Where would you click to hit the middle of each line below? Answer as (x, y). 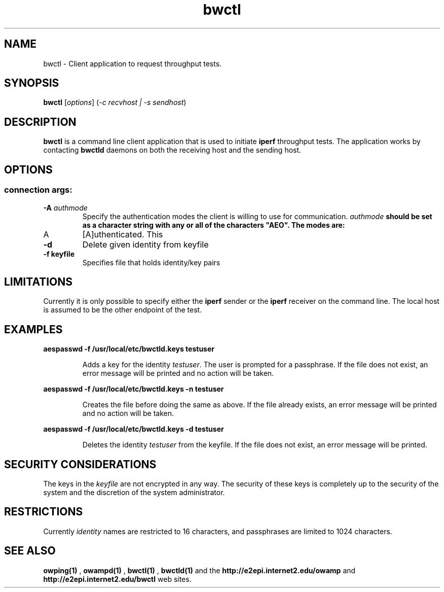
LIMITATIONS (39, 282)
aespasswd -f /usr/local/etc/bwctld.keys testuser (129, 349)
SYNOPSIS (32, 83)
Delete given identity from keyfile (145, 244)
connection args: (38, 190)
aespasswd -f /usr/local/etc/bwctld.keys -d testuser (134, 429)
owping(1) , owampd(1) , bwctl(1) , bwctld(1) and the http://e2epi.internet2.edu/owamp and (199, 570)
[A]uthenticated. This (123, 234)
